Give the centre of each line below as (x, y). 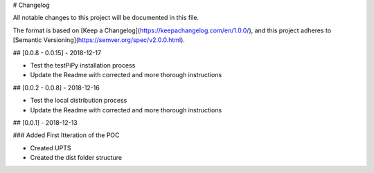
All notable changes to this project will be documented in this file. (106, 18)
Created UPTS (51, 147)
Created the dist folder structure (76, 158)
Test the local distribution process (79, 101)
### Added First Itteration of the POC (66, 135)
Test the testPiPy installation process (83, 65)
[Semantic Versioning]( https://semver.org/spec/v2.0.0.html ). (99, 40)
